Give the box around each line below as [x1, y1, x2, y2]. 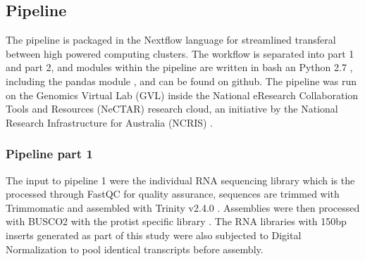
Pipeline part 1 [6, 145, 93, 163]
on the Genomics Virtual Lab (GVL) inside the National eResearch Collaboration [6, 87, 359, 102]
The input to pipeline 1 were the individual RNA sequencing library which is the [6, 172, 355, 187]
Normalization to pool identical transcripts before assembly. [6, 241, 264, 256]
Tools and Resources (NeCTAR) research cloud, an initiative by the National [6, 101, 338, 116]
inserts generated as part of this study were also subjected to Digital [6, 227, 302, 242]
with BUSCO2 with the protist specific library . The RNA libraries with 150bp [6, 214, 347, 229]
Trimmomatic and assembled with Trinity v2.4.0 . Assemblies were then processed [6, 200, 360, 215]
